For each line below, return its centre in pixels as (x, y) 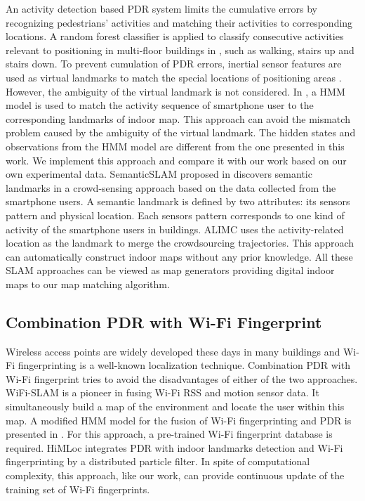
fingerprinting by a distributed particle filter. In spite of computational (158, 461)
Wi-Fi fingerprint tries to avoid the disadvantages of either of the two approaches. (182, 378)
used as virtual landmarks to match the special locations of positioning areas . (174, 77)
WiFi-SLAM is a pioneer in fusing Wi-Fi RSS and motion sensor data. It (162, 392)
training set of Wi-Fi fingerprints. (78, 489)
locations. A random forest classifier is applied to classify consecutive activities (175, 36)
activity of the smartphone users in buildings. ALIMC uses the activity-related (175, 229)
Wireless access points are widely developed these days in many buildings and (173, 351)
